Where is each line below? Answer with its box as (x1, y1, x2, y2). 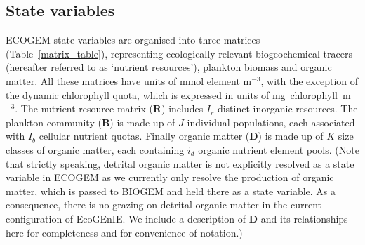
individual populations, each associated (187, 114, 355, 129)
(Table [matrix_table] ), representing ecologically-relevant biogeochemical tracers (6, 46, 352, 60)
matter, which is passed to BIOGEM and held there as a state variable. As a (6, 183, 336, 198)
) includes (161, 101, 204, 116)
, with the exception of (260, 73, 359, 88)
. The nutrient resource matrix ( (15, 101, 153, 116)
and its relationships (260, 211, 348, 225)
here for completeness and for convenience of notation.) (6, 225, 243, 239)
